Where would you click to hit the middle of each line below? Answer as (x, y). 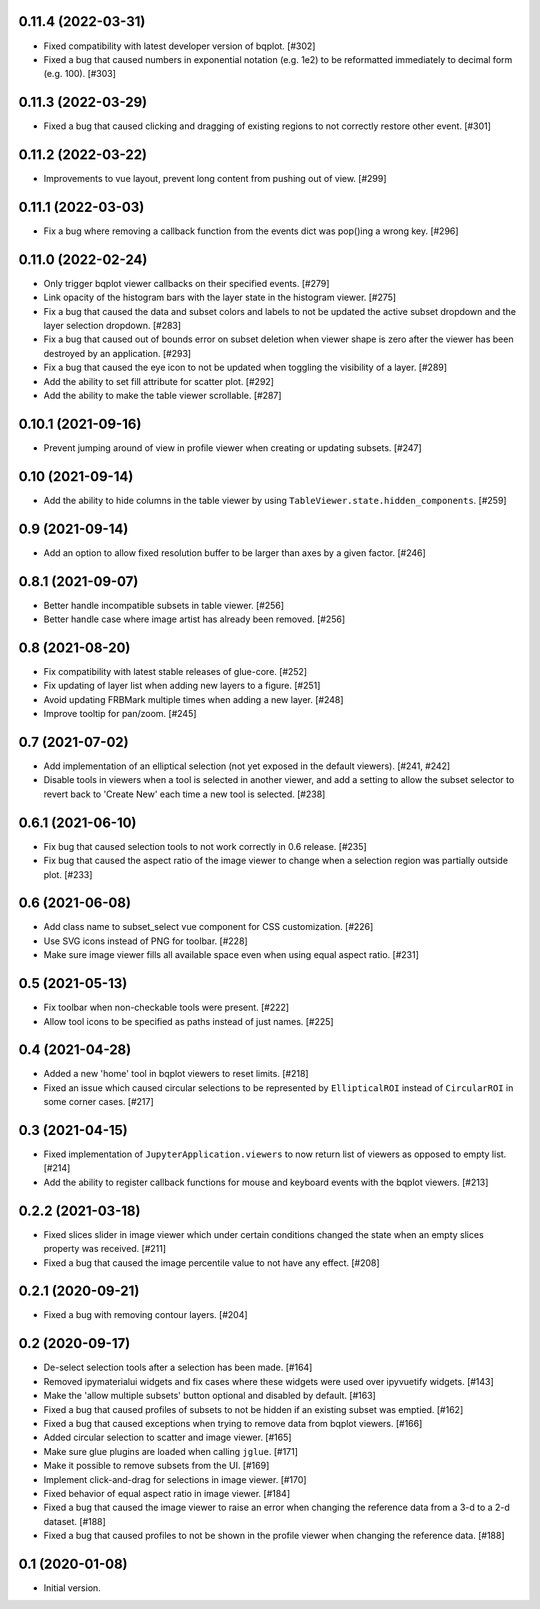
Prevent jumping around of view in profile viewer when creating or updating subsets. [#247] (232, 447)
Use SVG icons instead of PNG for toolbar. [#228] (146, 941)
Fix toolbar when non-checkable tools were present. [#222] (166, 1007)
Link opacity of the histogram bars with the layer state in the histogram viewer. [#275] (220, 297)
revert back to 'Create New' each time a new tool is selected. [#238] (184, 794)
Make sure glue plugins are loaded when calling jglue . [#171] (171, 1451)
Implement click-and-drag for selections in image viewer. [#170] (175, 1479)
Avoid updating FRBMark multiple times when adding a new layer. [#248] (193, 699)
